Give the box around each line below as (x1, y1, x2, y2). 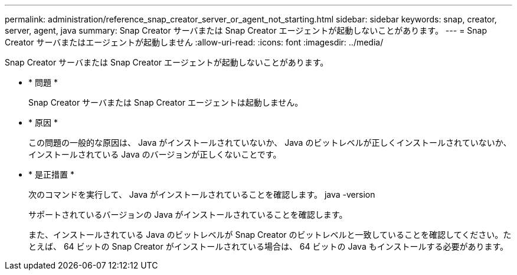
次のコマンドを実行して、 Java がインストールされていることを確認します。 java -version (28, 189, 375, 199)
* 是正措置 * (28, 169, 74, 179)
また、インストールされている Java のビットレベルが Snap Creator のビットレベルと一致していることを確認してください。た (28, 230, 512, 240)
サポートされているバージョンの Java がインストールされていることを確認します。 (28, 209, 348, 220)
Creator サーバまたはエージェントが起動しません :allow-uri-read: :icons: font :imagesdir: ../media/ (5, 37, 384, 47)
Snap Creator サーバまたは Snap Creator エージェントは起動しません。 (28, 97, 303, 107)
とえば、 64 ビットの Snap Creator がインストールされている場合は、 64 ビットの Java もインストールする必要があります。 (28, 241, 509, 251)
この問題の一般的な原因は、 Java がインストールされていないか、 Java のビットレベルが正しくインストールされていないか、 (28, 137, 512, 148)
